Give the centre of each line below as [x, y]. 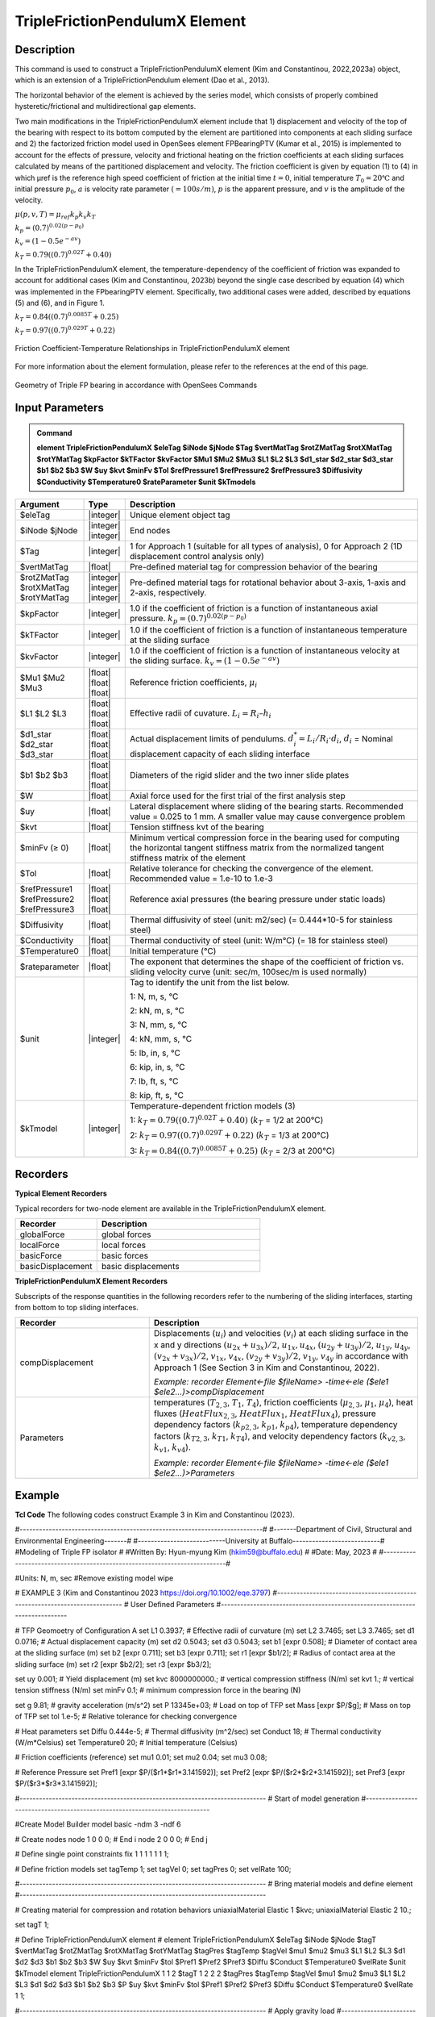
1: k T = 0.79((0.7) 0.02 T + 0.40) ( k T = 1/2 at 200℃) [226, 1120]
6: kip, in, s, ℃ [157, 1067]
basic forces [125, 1256]
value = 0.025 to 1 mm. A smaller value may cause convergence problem [267, 816]
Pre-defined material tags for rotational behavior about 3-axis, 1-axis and [268, 583]
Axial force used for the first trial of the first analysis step [237, 796]
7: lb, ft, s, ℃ [154, 1081]
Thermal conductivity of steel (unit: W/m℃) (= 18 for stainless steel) [259, 940]
